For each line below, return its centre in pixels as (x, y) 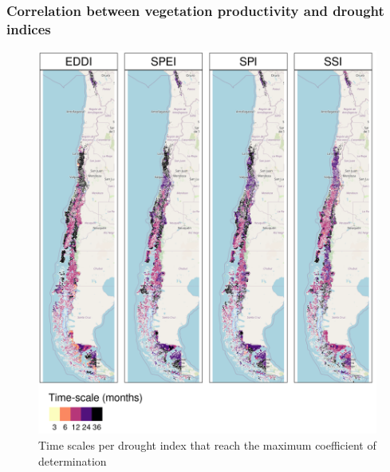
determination (73, 460)
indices (29, 28)
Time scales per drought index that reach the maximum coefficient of (207, 444)
